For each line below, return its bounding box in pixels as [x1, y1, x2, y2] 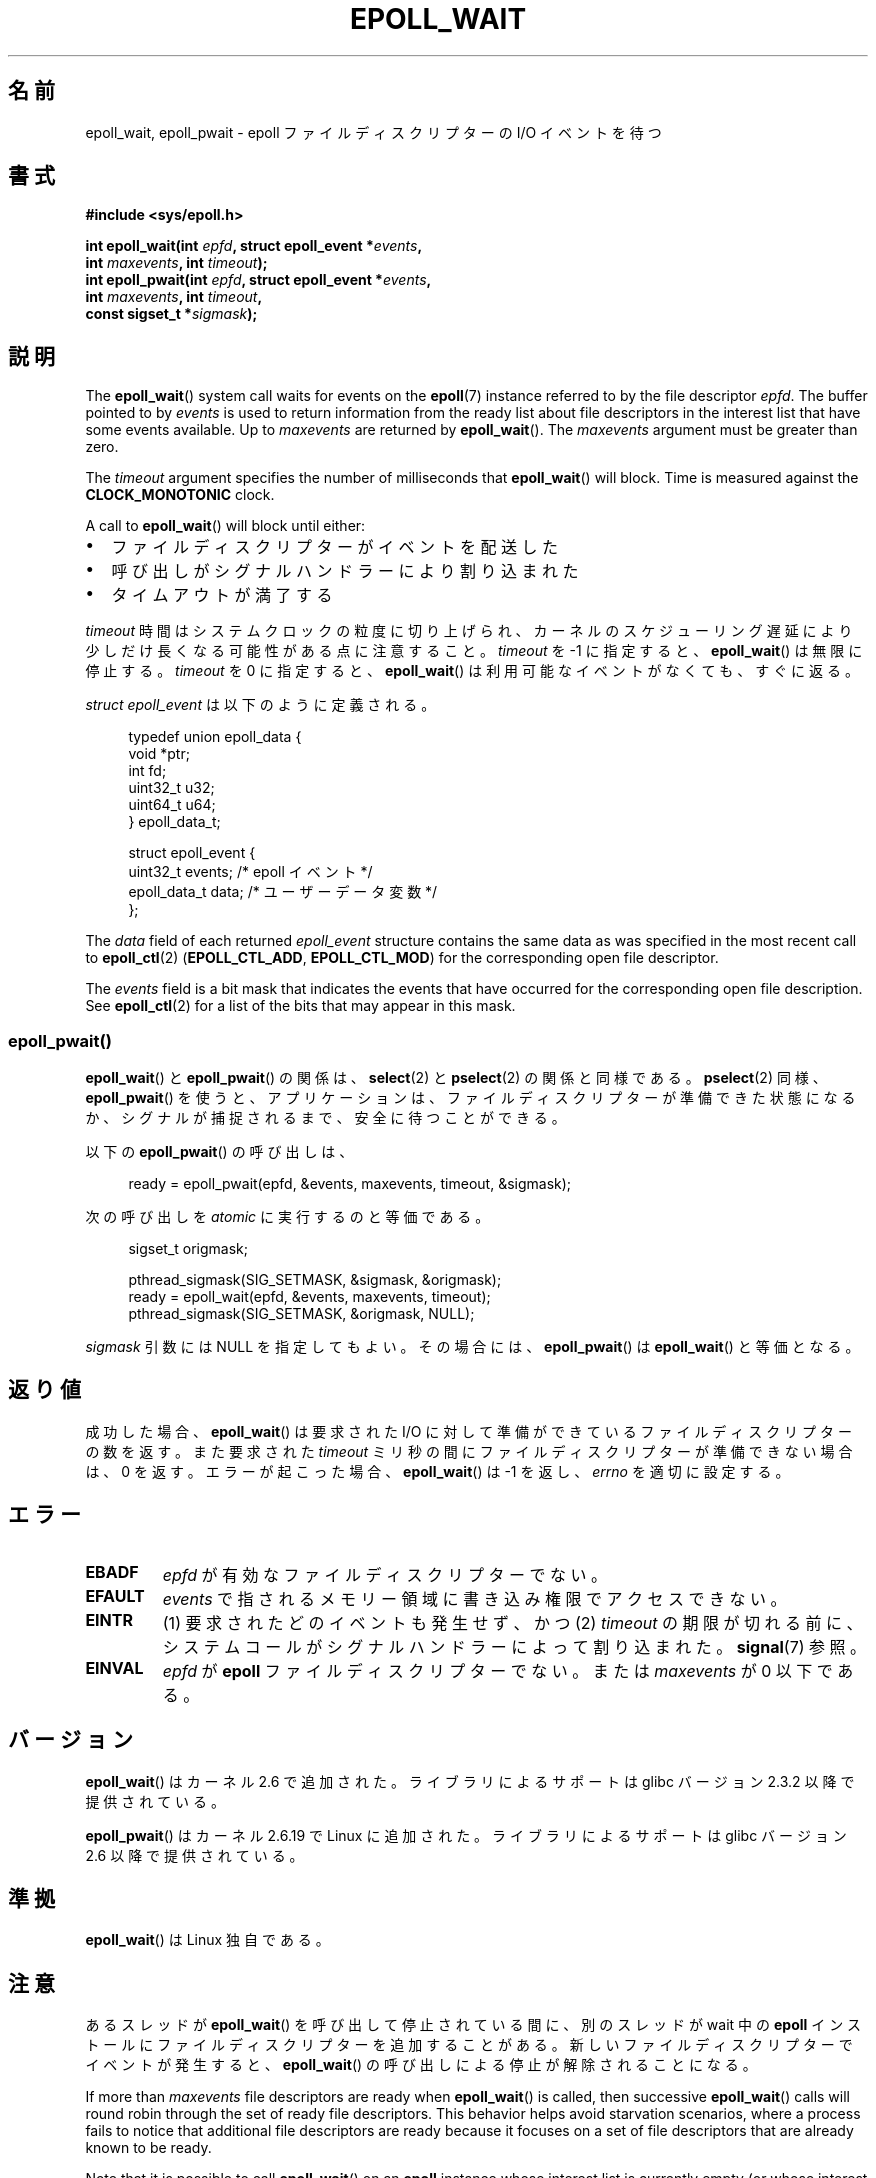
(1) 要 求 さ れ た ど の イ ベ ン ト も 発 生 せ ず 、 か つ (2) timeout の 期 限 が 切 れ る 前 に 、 [162, 1612, 863, 1633]
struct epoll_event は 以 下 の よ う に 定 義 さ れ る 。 [85, 696, 436, 714]
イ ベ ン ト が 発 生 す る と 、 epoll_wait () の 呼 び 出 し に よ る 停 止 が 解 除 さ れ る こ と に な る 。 [85, 2056, 757, 2074]
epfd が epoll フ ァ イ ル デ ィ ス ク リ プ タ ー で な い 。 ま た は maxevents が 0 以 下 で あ [162, 1660, 854, 1681]
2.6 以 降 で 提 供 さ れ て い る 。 [85, 1846, 304, 1864]
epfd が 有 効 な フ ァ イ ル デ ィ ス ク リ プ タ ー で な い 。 [162, 1564, 608, 1585]
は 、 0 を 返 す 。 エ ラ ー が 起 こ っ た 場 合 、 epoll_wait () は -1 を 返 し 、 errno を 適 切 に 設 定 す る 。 [85, 1462, 790, 1480]
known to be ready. [85, 2139, 212, 2157]
